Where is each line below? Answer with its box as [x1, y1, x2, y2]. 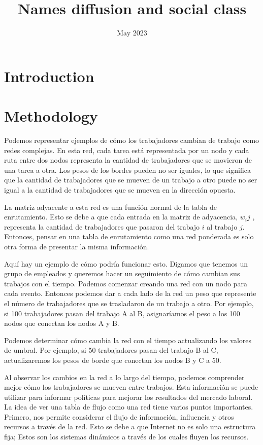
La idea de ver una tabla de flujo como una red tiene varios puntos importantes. [4, 401, 253, 412]
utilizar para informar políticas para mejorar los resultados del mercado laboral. [4, 391, 253, 402]
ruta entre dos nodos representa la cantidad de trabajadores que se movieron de [4, 155, 252, 165]
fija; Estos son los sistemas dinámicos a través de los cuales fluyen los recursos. [4, 431, 249, 442]
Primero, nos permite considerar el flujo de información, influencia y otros [4, 411, 234, 422]
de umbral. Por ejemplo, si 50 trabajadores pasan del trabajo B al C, [4, 345, 218, 355]
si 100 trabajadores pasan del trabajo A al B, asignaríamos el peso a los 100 [4, 308, 240, 318]
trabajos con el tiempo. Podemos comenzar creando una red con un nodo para [4, 278, 247, 288]
